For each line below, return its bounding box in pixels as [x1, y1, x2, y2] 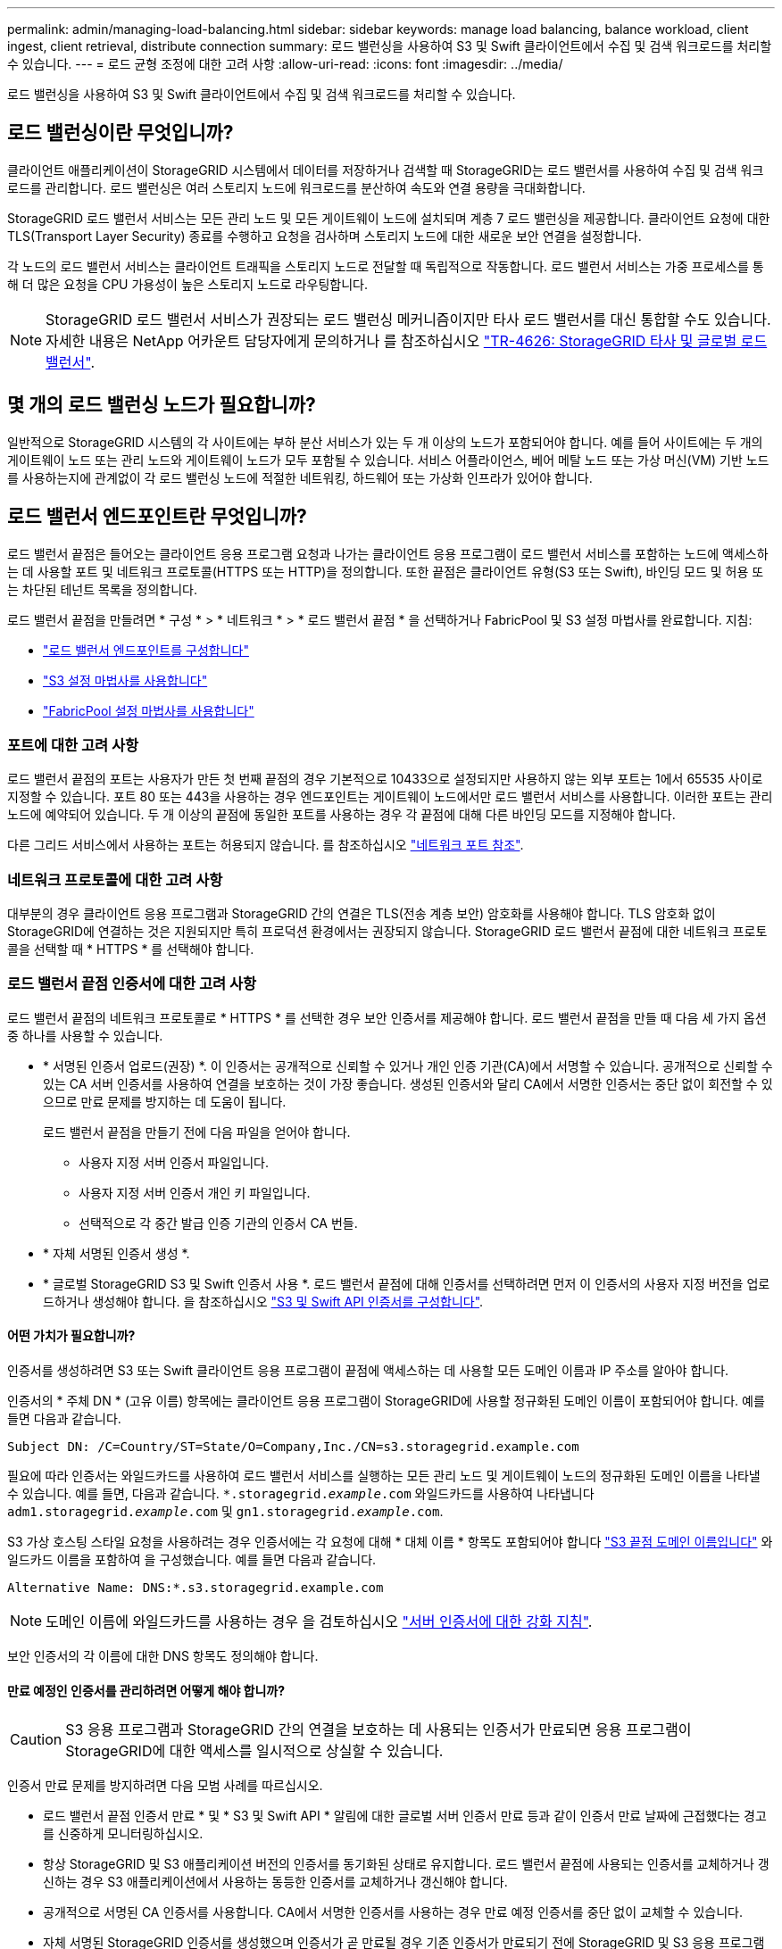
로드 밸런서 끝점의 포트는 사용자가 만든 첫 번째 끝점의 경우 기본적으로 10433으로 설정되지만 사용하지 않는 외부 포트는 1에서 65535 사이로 [7, 771, 763, 787]
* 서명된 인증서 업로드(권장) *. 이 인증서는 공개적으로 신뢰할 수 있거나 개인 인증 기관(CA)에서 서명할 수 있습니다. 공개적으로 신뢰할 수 [43, 1057, 773, 1074]
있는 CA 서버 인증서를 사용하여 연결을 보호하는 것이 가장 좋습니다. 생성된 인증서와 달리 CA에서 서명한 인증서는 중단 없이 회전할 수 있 [43, 1075, 773, 1091]
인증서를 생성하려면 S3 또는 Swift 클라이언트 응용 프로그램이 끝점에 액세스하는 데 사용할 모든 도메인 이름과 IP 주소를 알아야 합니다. [7, 1363, 729, 1378]
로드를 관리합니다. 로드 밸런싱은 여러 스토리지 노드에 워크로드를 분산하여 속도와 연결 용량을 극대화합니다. [7, 179, 586, 195]
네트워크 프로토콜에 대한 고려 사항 [7, 870, 223, 889]
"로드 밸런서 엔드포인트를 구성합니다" [43, 642, 249, 658]
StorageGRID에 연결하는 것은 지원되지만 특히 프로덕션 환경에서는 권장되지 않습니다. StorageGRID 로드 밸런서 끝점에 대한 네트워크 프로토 [7, 924, 768, 940]
